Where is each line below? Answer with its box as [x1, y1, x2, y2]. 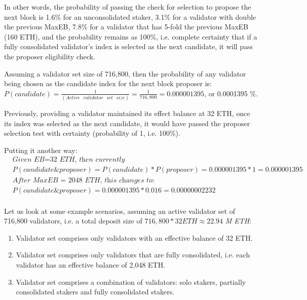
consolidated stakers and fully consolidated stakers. [16, 286, 175, 297]
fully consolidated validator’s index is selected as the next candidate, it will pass [4, 41, 253, 52]
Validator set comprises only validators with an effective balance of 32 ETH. [16, 232, 253, 243]
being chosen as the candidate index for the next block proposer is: [4, 78, 212, 89]
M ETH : [225, 215, 252, 226]
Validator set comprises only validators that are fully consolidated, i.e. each [16, 249, 250, 260]
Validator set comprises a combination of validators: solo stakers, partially [16, 276, 246, 287]
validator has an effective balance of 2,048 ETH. [16, 259, 166, 270]
